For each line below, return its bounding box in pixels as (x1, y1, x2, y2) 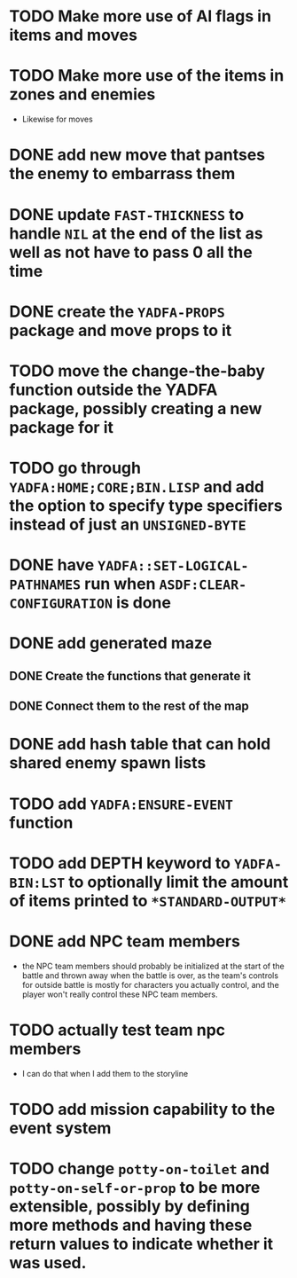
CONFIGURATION (9, 596, 113, 613)
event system (9, 1117, 112, 1138)
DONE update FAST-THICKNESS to (9, 204, 245, 224)
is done (115, 592, 171, 613)
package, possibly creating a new (9, 398, 262, 419)
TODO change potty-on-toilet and (9, 1159, 270, 1179)
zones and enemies (9, 84, 156, 105)
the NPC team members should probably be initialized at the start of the (21, 960, 285, 971)
